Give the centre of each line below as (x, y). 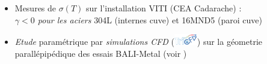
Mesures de (35, 8)
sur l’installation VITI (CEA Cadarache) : (164, 8)
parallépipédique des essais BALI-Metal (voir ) (101, 53)
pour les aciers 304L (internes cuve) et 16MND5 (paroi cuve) (150, 19)
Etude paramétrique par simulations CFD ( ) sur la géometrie (139, 42)
